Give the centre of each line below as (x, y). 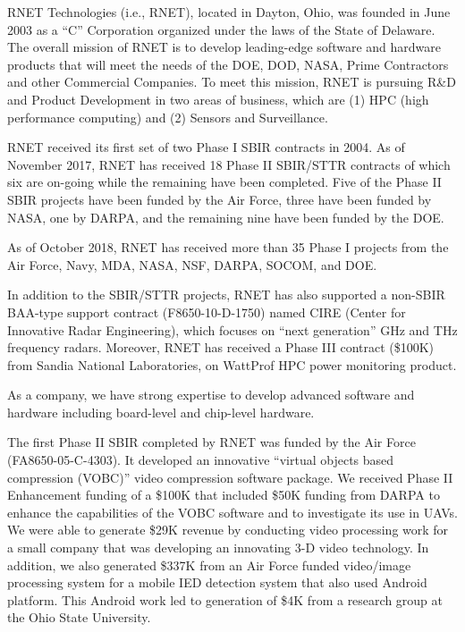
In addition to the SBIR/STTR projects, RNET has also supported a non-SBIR (226, 295)
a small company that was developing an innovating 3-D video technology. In (218, 548)
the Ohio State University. (79, 617)
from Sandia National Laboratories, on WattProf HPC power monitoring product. (232, 364)
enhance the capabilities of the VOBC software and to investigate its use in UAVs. (232, 512)
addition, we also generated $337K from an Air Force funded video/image (209, 565)
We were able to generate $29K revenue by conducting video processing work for (228, 530)
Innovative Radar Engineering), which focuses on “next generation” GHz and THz (232, 329)
